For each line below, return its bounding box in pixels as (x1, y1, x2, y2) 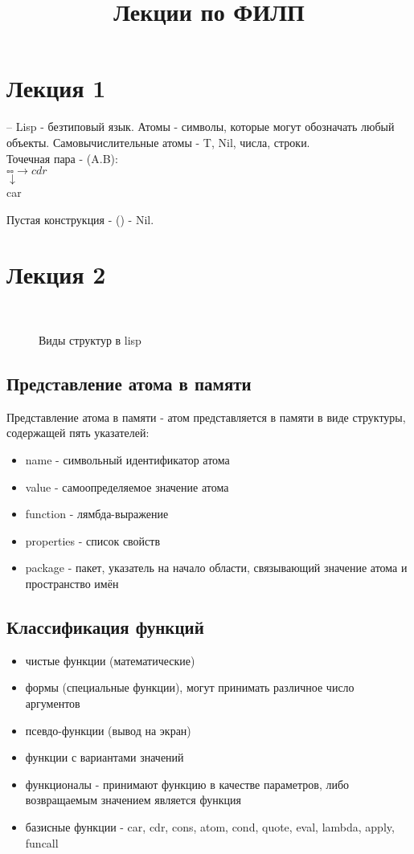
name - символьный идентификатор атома (25, 451, 230, 468)
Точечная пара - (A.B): (6, 149, 118, 166)
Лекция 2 (6, 258, 106, 291)
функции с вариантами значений (25, 749, 184, 766)
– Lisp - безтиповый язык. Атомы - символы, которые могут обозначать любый (6, 118, 395, 135)
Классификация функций (6, 614, 204, 639)
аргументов (25, 694, 80, 711)
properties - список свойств (25, 532, 161, 549)
